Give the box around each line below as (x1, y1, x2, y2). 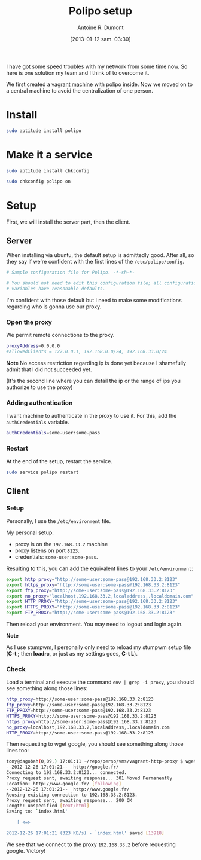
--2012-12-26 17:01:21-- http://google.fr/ (6, 764, 119, 770)
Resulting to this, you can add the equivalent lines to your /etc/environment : (6, 565, 193, 572)
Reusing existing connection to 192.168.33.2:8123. (6, 792, 138, 798)
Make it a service (6, 148, 93, 161)
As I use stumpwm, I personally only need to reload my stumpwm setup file (6, 644, 191, 651)
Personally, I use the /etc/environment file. (6, 517, 111, 524)
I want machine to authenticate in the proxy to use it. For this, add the (6, 412, 177, 420)
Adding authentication (6, 399, 73, 407)
